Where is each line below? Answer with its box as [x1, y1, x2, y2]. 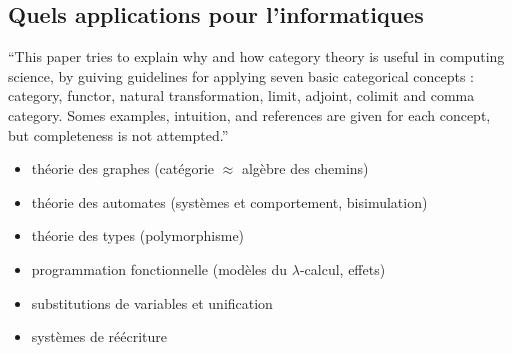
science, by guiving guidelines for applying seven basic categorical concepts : [8, 65, 474, 86]
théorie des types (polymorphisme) [31, 225, 245, 246]
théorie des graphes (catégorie [31, 158, 215, 179]
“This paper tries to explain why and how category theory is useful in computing [8, 46, 505, 67]
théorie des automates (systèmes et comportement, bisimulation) [31, 191, 428, 212]
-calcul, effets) [299, 258, 386, 279]
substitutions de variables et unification [31, 292, 273, 313]
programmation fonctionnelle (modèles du [31, 258, 288, 279]
